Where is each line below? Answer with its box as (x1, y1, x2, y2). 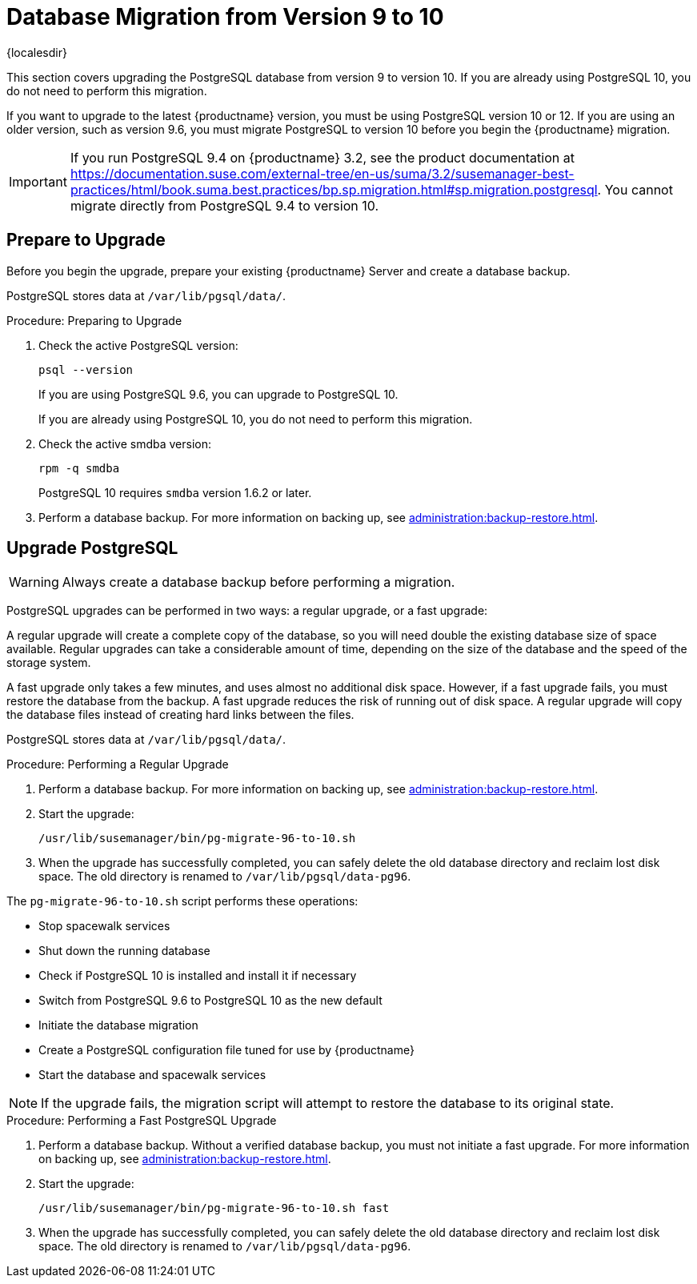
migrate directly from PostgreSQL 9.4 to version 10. (70, 197, 379, 214)
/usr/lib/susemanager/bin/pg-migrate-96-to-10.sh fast (38, 1202, 390, 1215)
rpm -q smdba (38, 461, 120, 475)
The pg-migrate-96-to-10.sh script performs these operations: (6, 894, 359, 909)
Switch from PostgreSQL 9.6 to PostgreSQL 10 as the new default (38, 993, 383, 1008)
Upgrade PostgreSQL (6, 538, 178, 559)
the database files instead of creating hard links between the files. (6, 708, 355, 722)
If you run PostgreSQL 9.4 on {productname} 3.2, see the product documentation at (70, 149, 575, 166)
